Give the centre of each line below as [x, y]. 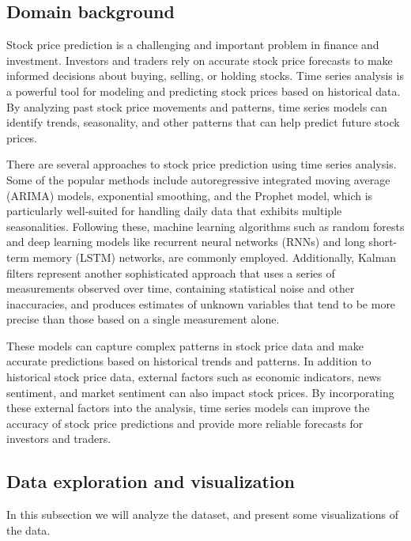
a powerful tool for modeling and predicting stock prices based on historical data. [204, 91]
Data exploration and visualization [151, 481]
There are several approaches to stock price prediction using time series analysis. [202, 164]
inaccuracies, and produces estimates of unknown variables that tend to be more [201, 303]
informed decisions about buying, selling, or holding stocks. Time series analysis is [205, 76]
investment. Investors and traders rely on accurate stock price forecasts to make [200, 60]
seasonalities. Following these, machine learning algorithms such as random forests [205, 226]
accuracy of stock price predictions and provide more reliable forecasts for [185, 423]
